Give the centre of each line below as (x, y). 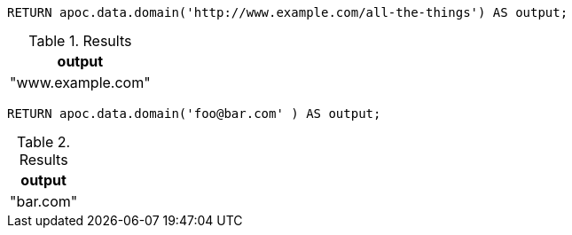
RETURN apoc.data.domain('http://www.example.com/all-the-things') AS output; (288, 12)
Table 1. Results (80, 41)
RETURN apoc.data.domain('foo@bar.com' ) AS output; (194, 114)
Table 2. (44, 142)
